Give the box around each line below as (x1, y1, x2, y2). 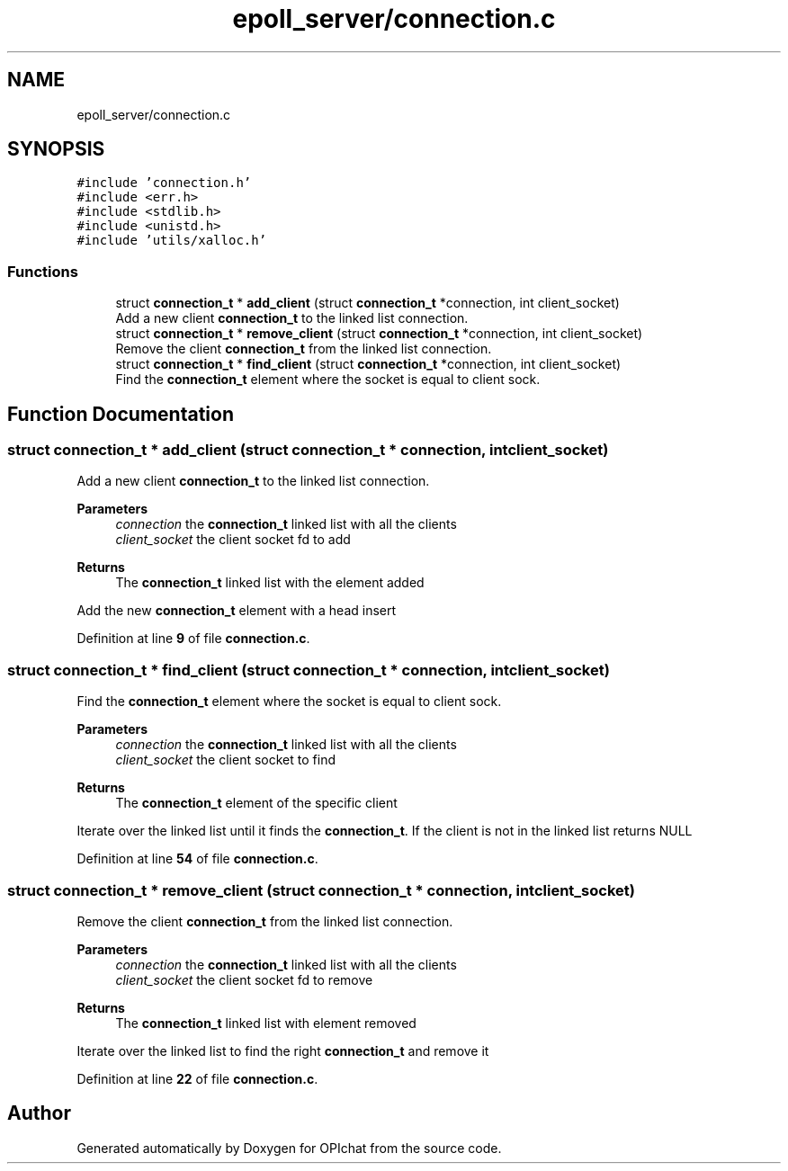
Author (7, 1102, 71, 1125)
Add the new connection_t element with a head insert (76, 603, 397, 619)
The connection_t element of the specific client (115, 795, 398, 811)
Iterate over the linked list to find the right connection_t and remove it (76, 1042, 489, 1059)
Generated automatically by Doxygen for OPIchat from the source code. (76, 1140, 502, 1156)
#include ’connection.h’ (76, 175, 252, 191)
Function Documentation (7, 402, 234, 425)
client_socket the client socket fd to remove (115, 971, 373, 988)
